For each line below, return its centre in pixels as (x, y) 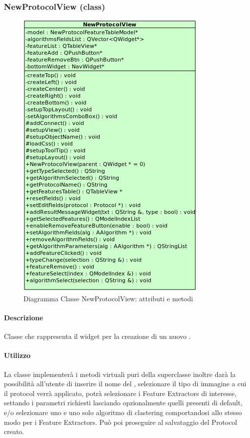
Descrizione (24, 317)
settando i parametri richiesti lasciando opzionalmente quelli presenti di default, (123, 403)
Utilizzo (17, 355)
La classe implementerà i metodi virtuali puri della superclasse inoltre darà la (120, 374)
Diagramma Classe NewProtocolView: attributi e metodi (108, 298)
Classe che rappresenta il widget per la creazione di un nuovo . (97, 336)
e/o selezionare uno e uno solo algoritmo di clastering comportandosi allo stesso (123, 412)
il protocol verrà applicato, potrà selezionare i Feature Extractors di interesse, (120, 393)
